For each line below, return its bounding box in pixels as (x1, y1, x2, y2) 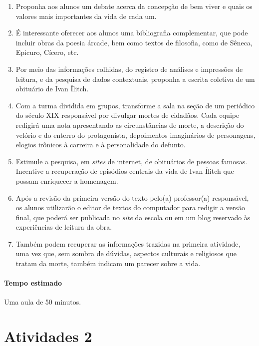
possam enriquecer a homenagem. (15, 175, 118, 186)
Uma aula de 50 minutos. (4, 297, 81, 307)
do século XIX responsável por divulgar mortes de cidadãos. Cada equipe (15, 110, 240, 120)
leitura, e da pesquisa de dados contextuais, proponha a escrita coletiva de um (15, 73, 255, 84)
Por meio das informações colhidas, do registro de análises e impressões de (15, 63, 243, 74)
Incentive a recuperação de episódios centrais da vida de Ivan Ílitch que (15, 166, 234, 176)
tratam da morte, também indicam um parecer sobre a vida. (15, 258, 201, 269)
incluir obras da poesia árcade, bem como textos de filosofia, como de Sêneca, (15, 37, 253, 47)
